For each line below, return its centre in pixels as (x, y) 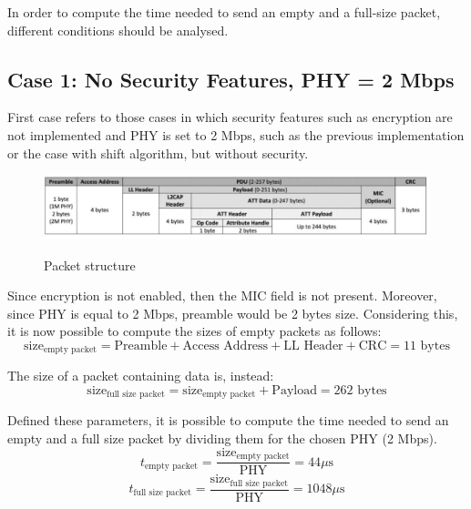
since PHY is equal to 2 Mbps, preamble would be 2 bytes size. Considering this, (233, 313)
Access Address (225, 346)
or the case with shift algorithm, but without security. (158, 153)
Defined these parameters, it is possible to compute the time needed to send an (228, 420)
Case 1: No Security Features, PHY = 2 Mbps (231, 79)
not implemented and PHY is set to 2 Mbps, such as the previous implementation (236, 134)
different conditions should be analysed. (118, 30)
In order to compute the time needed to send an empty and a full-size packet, (224, 12)
